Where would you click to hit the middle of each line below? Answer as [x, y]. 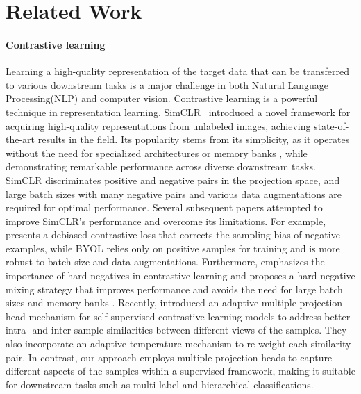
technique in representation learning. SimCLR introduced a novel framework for [178, 112]
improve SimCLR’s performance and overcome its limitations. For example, [166, 221]
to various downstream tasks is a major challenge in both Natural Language [167, 84]
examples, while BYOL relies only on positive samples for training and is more [173, 248]
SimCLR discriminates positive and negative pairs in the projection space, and [173, 180]
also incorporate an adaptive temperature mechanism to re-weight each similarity [178, 344]
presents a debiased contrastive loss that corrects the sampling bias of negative [173, 235]
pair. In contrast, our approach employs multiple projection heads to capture [169, 357]
